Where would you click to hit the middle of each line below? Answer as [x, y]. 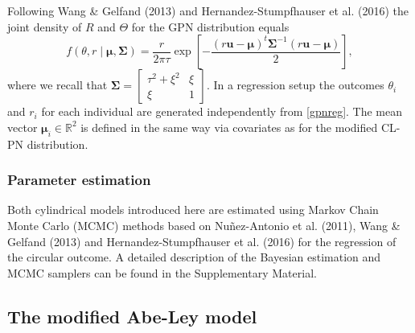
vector [23, 127]
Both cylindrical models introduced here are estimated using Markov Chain [193, 210]
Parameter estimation [79, 180]
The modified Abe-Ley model [132, 316]
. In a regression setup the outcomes [295, 85]
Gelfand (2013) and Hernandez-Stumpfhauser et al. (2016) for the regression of [202, 241]
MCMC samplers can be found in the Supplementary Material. [162, 272]
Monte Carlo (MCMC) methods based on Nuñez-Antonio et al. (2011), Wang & [204, 225]
